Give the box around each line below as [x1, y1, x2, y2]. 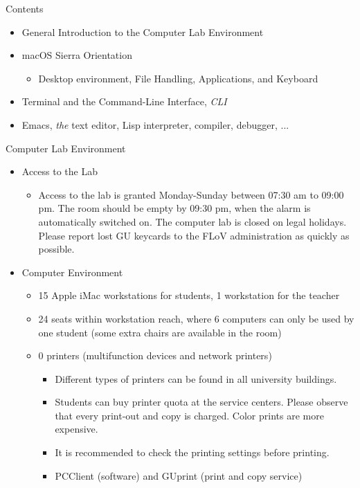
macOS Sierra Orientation [21, 48, 132, 62]
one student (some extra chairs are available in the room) [38, 325, 282, 339]
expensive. [55, 422, 98, 436]
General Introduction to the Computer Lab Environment [21, 24, 264, 39]
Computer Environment [21, 264, 123, 279]
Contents [6, 1, 44, 15]
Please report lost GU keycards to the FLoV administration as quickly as [38, 228, 350, 242]
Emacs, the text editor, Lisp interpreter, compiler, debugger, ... [21, 117, 289, 132]
